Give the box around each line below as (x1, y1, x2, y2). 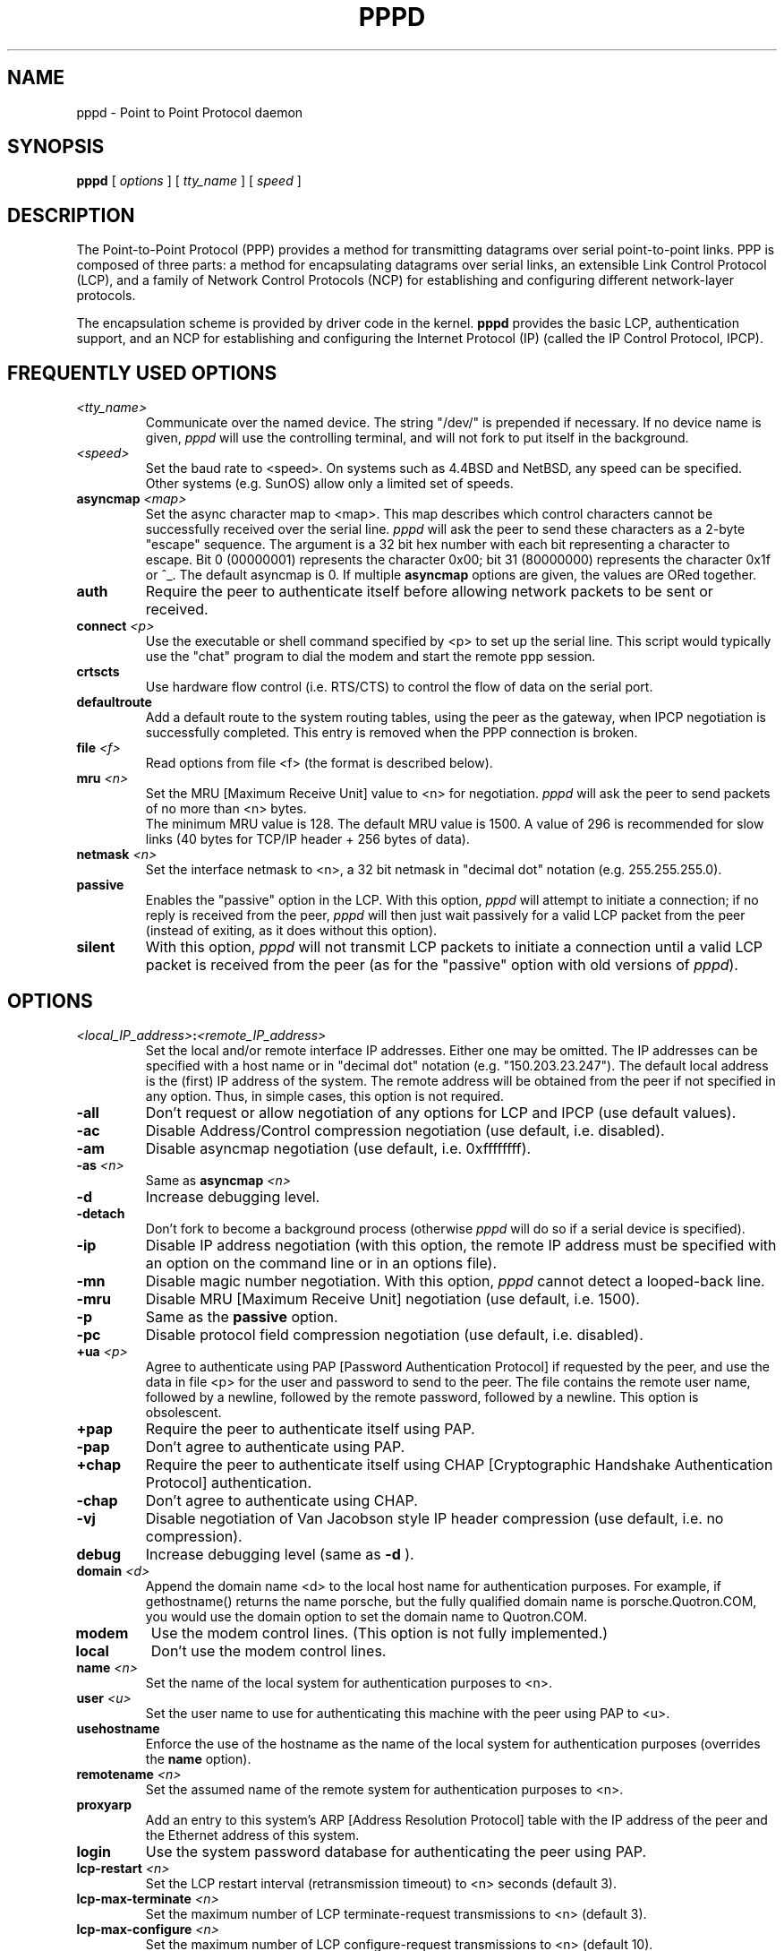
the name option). (145, 1750, 251, 1766)
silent (76, 938, 115, 957)
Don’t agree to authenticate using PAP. (145, 1437, 405, 1456)
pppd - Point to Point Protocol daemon (76, 104, 303, 120)
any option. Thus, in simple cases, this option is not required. (145, 1087, 504, 1104)
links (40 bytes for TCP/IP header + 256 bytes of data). (145, 831, 470, 847)
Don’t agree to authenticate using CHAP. (145, 1491, 418, 1509)
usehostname (76, 1720, 160, 1736)
